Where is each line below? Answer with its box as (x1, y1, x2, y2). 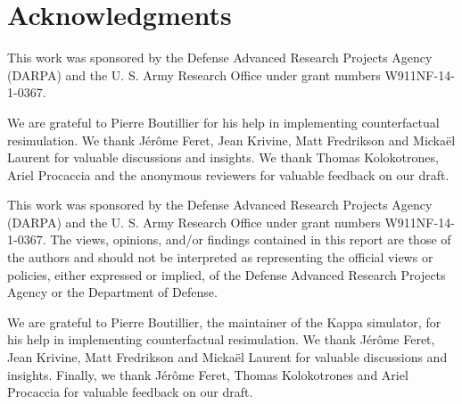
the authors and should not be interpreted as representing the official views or (7, 248, 433, 267)
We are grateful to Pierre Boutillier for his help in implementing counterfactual (7, 112, 440, 131)
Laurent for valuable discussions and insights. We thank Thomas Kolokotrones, (7, 148, 439, 167)
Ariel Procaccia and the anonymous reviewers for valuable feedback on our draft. (7, 165, 450, 184)
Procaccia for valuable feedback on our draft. (7, 383, 253, 401)
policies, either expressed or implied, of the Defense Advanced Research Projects (7, 265, 446, 284)
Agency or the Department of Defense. (7, 283, 218, 301)
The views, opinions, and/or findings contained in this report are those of (50, 230, 451, 249)
